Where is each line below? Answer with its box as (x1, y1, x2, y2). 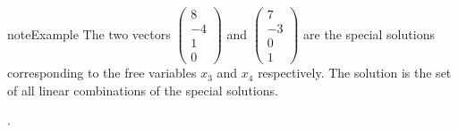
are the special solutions (303, 24, 435, 43)
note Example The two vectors (7, 24, 171, 43)
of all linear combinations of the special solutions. (7, 80, 278, 99)
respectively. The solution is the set (258, 63, 452, 82)
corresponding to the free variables (7, 63, 197, 82)
